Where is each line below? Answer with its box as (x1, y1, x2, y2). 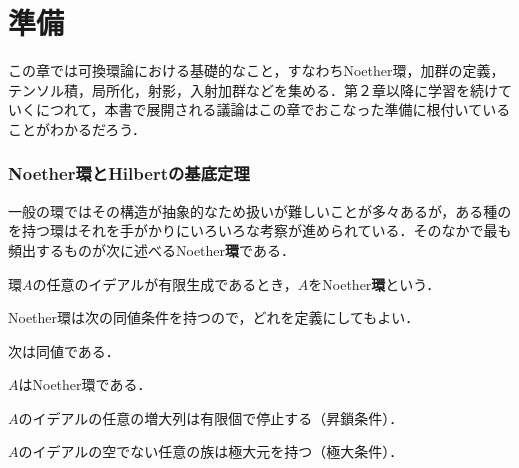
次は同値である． (8, 340, 120, 361)
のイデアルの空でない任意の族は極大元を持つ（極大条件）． (18, 441, 404, 462)
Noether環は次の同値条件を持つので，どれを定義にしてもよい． (8, 307, 420, 328)
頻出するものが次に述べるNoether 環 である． (8, 239, 295, 260)
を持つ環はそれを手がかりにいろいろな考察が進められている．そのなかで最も (8, 220, 512, 241)
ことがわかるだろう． (8, 118, 147, 139)
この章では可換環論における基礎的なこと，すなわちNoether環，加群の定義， (8, 60, 505, 81)
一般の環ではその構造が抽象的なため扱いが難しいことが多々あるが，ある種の (8, 200, 512, 221)
